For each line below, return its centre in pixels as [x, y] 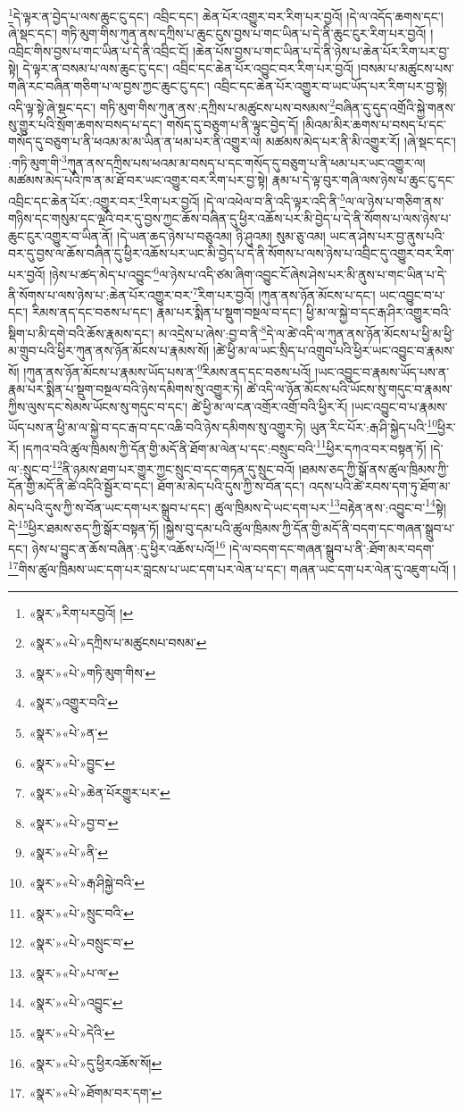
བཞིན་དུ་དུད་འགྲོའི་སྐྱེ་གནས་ [395, 107]
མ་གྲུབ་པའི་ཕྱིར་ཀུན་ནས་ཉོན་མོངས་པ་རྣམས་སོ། [109, 351]
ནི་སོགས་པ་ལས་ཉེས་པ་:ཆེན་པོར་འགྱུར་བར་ [100, 294]
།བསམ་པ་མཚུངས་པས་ [406, 68]
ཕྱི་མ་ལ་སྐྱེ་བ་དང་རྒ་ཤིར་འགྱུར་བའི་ [378, 312]
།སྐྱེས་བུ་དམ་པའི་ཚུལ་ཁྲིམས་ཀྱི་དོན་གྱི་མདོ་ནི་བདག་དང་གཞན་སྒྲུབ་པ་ [309, 527]
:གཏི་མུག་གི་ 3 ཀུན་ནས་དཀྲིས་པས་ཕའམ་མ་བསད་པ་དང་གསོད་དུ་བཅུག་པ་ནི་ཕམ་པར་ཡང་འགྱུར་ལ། [217, 161]
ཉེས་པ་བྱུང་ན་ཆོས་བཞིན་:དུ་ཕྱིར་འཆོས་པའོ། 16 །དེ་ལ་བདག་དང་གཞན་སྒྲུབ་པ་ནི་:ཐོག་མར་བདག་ [233, 547]
